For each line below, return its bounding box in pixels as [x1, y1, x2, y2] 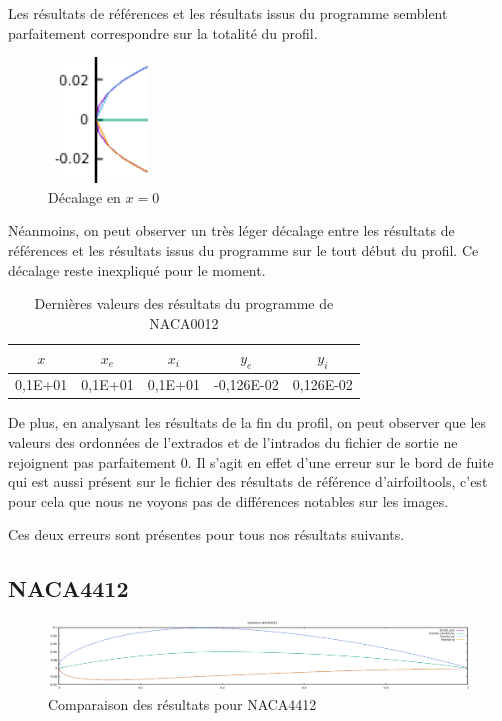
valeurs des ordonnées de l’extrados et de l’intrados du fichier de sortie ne [8, 432, 458, 453]
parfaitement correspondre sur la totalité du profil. [8, 22, 318, 43]
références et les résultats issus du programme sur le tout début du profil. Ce [8, 239, 479, 260]
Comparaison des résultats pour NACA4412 [48, 693, 317, 714]
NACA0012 [149, 312, 219, 333]
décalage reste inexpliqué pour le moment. [8, 259, 266, 280]
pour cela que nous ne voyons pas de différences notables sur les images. [8, 490, 449, 511]
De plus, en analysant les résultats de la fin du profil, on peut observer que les [8, 412, 487, 433]
